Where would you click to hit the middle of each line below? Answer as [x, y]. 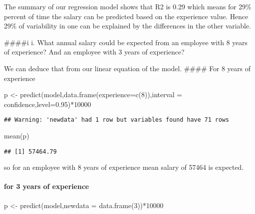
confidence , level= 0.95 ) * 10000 [48, 104]
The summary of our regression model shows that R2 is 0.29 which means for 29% [128, 6]
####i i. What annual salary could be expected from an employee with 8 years [126, 42]
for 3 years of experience [46, 186]
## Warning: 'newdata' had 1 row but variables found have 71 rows [117, 120]
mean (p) [17, 135]
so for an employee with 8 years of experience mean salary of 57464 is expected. [124, 167]
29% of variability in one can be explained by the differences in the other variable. [127, 26]
